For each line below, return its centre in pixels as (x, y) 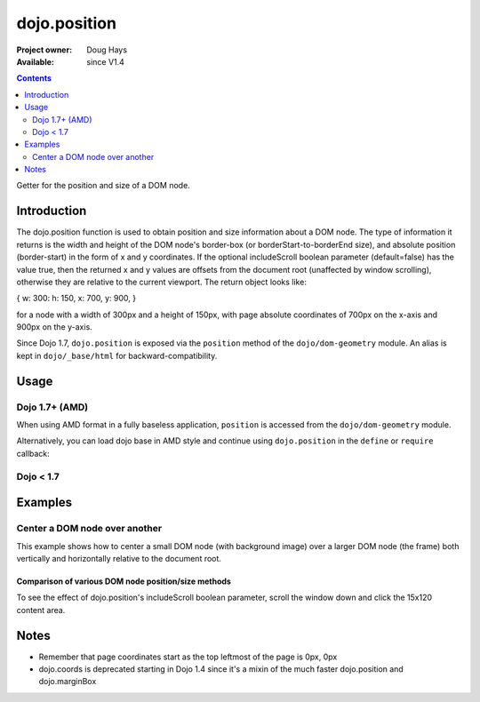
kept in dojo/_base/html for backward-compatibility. (117, 355)
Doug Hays (107, 50)
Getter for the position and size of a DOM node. (103, 186)
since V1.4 (105, 61)
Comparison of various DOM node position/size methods (124, 581)
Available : (36, 61)
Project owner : (44, 50)
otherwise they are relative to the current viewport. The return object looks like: (161, 282)
